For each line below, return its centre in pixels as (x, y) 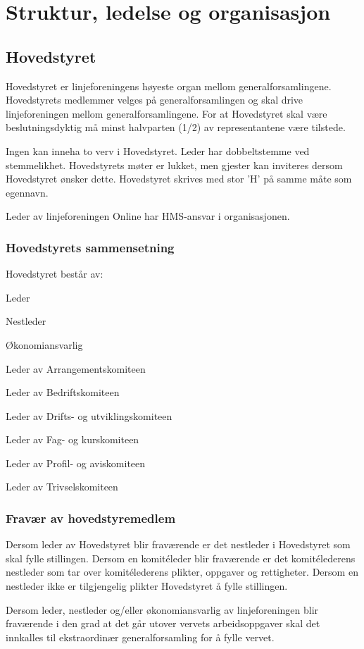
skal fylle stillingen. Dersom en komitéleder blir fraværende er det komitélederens (181, 558)
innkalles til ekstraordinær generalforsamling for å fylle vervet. (140, 637)
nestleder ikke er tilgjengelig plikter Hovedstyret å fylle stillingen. (147, 586)
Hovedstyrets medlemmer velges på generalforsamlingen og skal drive (155, 100)
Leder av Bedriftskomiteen (63, 392)
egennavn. (27, 192)
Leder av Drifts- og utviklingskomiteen (89, 415)
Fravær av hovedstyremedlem (91, 518)
